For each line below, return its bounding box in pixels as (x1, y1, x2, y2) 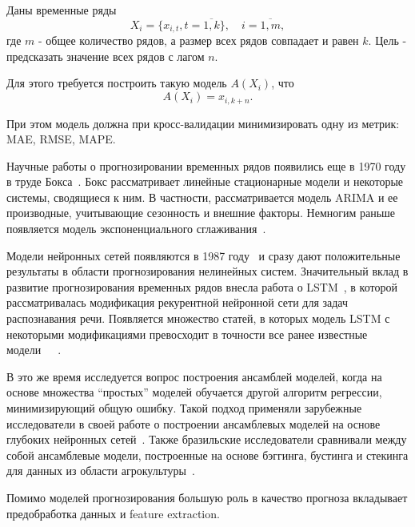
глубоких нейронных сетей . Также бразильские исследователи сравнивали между (6, 431, 407, 448)
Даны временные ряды (6, 2, 117, 18)
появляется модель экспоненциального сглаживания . (6, 220, 266, 237)
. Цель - (368, 32, 407, 49)
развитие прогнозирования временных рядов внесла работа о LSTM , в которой (6, 278, 397, 295)
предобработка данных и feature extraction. (6, 505, 220, 521)
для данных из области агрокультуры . (6, 462, 195, 479)
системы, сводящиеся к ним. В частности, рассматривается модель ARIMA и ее (6, 188, 398, 205)
